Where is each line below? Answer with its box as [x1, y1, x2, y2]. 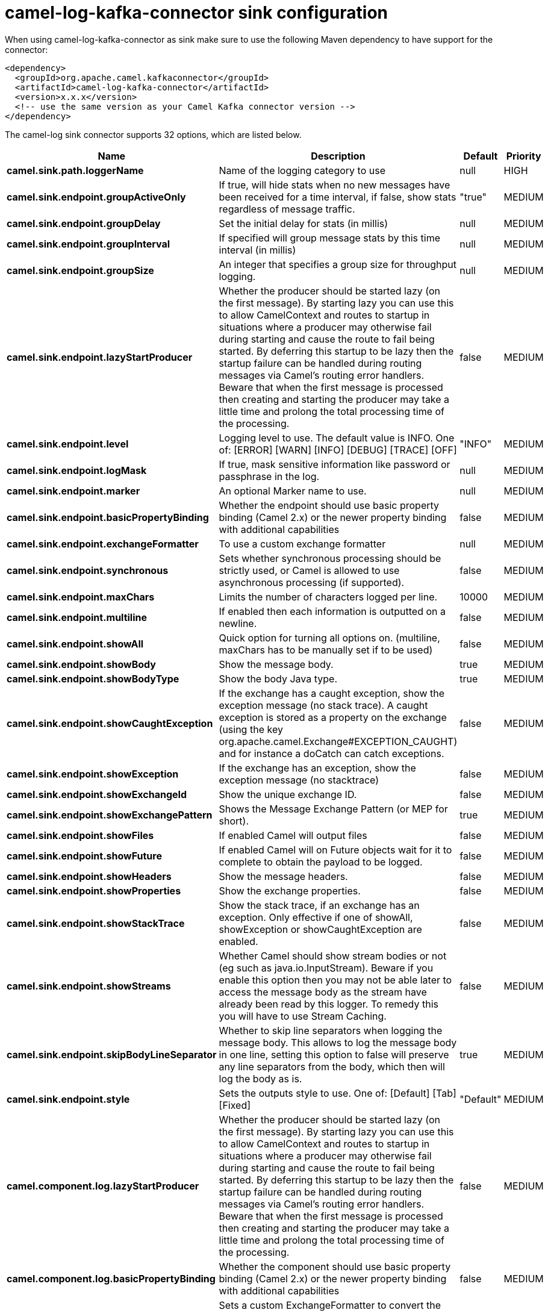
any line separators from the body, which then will [219, 1060, 445, 1073]
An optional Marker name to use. [219, 484, 367, 497]
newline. [219, 617, 257, 629]
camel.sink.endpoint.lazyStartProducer [7, 351, 193, 363]
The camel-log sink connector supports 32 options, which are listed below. [5, 129, 302, 140]
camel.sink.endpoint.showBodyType [7, 672, 179, 685]
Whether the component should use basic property [219, 1260, 451, 1273]
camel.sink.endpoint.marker [7, 484, 140, 497]
